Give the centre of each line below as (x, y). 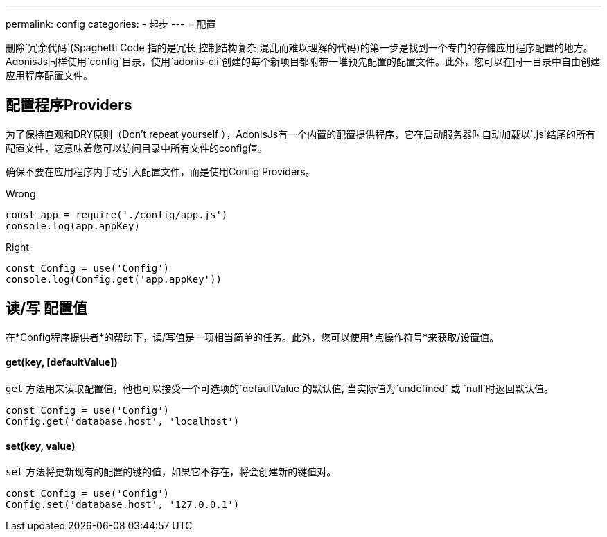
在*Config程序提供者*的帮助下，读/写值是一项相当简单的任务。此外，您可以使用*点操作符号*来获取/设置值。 (253, 337)
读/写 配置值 (47, 308)
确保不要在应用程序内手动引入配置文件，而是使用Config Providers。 (160, 171)
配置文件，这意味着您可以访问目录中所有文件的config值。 (137, 148)
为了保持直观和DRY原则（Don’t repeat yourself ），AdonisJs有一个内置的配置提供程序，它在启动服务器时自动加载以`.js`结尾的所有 (301, 134)
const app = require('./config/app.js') (117, 214)
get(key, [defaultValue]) (62, 362)
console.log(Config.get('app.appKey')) (114, 279)
